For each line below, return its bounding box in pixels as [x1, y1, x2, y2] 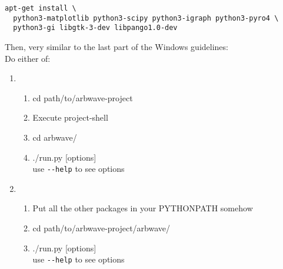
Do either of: [5, 52, 51, 64]
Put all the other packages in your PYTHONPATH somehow [32, 202, 253, 214]
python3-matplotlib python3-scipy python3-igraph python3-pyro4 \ [13, 14, 279, 22]
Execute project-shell [32, 111, 108, 124]
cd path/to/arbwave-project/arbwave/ [32, 221, 171, 234]
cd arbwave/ [32, 131, 77, 143]
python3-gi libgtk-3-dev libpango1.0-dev [13, 24, 178, 32]
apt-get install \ [5, 4, 76, 12]
